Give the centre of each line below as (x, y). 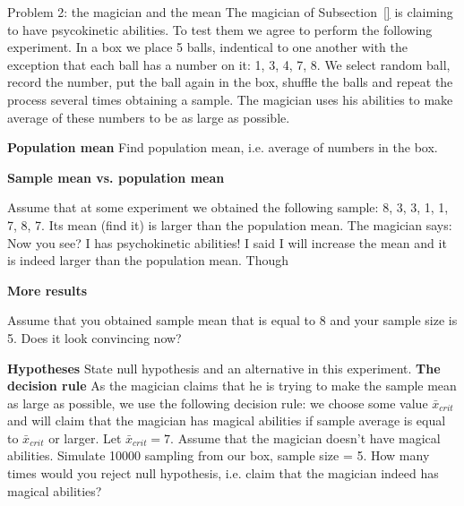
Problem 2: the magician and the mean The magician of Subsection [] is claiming (230, 12)
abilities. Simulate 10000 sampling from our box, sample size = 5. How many (219, 455)
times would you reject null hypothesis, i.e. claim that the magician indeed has (223, 473)
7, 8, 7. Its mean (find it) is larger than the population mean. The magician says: (230, 224)
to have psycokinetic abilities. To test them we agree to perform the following (220, 29)
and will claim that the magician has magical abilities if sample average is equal (227, 420)
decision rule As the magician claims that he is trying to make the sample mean (232, 386)
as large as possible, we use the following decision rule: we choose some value (218, 403)
